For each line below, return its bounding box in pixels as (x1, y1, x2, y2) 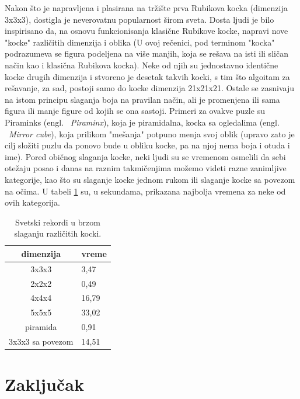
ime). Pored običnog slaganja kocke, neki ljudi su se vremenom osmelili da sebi (5, 150, 286, 162)
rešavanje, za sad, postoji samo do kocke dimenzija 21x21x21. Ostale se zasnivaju (5, 82, 294, 94)
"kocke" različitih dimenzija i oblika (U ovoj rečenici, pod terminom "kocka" (5, 36, 275, 48)
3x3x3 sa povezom (9, 335, 74, 347)
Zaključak (5, 372, 84, 396)
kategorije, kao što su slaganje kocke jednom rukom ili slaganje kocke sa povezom (5, 173, 295, 185)
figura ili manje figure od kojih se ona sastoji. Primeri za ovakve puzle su (5, 105, 265, 117)
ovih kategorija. (5, 196, 60, 209)
